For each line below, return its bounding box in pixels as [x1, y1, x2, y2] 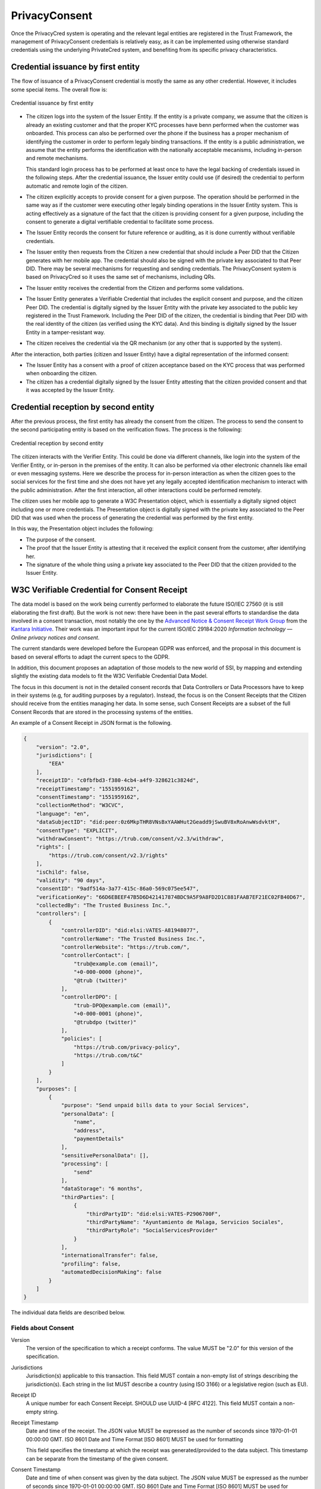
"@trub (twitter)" [73, 977, 127, 984]
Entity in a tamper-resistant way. [26, 328, 105, 336]
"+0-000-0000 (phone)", [73, 968, 143, 976]
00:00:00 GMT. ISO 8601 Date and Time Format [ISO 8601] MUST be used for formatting [26, 1435, 243, 1443]
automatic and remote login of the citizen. [26, 182, 128, 189]
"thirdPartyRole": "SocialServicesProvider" [86, 1227, 218, 1234]
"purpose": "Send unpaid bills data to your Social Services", [61, 1102, 250, 1109]
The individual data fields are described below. [11, 1309, 126, 1316]
